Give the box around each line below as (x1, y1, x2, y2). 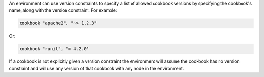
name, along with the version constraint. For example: (9, 7, 117, 13)
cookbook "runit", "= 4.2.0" (19, 46, 89, 52)
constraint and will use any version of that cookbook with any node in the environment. (9, 65, 184, 71)
